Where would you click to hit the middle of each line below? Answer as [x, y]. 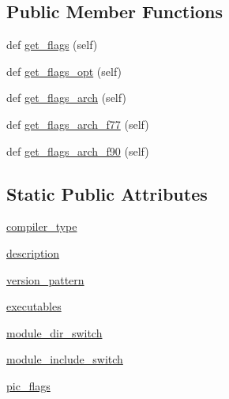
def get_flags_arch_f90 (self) [78, 151]
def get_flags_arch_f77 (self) [78, 124]
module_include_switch [65, 359]
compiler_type [42, 226]
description [33, 252]
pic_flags [28, 385]
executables [34, 306]
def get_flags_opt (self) [64, 71]
